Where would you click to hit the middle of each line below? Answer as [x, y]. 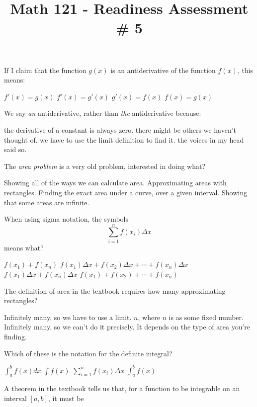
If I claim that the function [45, 70]
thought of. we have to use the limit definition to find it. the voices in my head [124, 139]
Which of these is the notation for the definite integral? [88, 353]
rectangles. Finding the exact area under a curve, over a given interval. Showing [126, 192]
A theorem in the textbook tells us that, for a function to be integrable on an [122, 388]
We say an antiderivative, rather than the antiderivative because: [103, 113]
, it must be [66, 398]
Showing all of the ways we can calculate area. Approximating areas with [115, 183]
